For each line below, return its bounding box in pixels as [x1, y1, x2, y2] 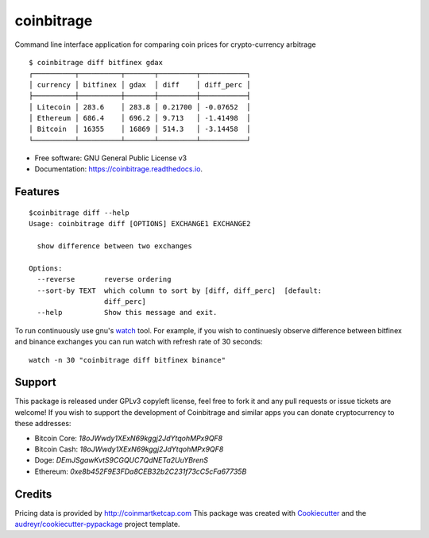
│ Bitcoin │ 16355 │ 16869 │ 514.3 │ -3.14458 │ [29, 125, 251, 134]
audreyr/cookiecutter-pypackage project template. [14, 520, 180, 529]
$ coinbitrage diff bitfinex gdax [29, 58, 163, 67]
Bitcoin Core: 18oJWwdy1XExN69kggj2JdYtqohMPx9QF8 [34, 433, 222, 443]
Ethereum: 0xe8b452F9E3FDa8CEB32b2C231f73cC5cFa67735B [34, 467, 247, 476]
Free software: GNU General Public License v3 [34, 153, 187, 163]
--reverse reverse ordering [37, 275, 172, 284]
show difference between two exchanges [37, 242, 192, 251]
